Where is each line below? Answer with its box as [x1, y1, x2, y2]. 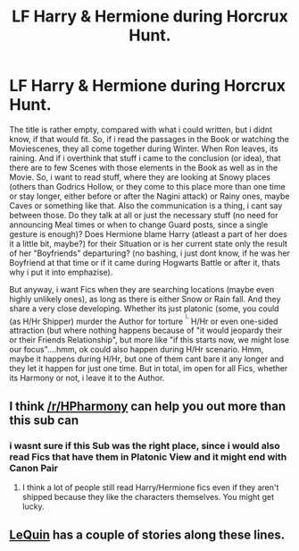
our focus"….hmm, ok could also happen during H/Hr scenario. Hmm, [9, 344, 264, 355]
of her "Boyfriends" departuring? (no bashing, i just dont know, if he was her [9, 248, 290, 259]
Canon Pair [9, 462, 58, 474]
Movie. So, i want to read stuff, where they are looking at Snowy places [9, 172, 270, 182]
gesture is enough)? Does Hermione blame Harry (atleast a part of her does [9, 228, 287, 239]
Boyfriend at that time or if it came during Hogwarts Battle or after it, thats [9, 257, 281, 267]
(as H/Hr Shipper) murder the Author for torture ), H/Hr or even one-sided [9, 312, 278, 326]
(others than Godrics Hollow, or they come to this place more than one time [9, 181, 286, 191]
